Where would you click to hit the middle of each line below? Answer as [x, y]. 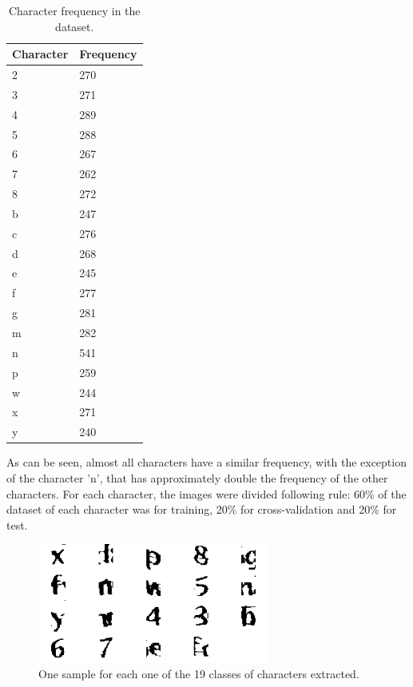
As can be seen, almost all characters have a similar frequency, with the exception [206, 462]
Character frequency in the [74, 10]
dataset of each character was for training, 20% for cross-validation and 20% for [202, 509]
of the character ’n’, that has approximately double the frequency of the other [197, 477]
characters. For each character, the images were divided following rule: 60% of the [206, 493]
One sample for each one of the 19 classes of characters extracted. [199, 674]
